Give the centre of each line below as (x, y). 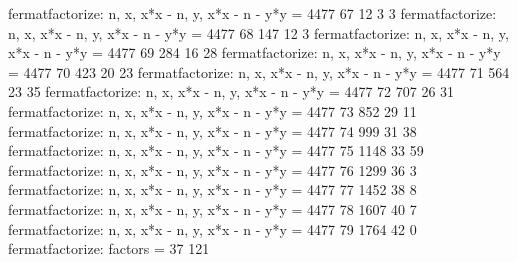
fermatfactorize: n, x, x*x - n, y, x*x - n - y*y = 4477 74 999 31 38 (212, 130)
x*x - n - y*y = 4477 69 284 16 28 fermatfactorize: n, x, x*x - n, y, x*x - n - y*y (254, 52)
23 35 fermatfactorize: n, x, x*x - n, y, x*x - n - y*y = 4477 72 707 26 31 (231, 91)
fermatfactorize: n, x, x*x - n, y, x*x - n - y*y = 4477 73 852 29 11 (212, 110)
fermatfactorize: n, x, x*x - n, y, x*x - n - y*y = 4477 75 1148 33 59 (216, 150)
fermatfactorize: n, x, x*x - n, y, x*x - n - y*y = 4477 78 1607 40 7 (212, 208)
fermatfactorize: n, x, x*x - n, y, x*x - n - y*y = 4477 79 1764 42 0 (212, 228)
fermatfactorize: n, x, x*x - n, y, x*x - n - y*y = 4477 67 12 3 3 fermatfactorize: (252, 13)
